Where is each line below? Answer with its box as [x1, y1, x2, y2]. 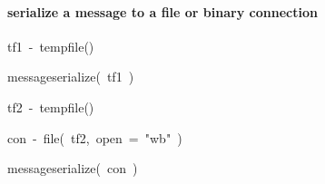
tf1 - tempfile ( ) [7, 36, 94, 55]
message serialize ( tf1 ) [7, 67, 134, 86]
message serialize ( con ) [7, 159, 138, 178]
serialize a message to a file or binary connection [7, 2, 318, 21]
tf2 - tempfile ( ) [7, 97, 94, 116]
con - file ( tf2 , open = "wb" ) [7, 128, 182, 147]
